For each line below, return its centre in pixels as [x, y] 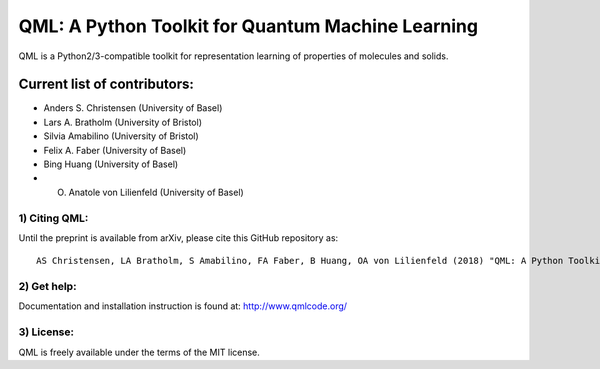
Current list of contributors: [106, 84]
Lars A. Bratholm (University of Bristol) [122, 122]
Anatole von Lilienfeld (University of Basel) [156, 192]
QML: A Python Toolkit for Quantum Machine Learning [248, 26]
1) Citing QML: [53, 218]
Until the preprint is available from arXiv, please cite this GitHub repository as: [178, 237]
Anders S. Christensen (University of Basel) [133, 108]
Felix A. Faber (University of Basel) [115, 150]
